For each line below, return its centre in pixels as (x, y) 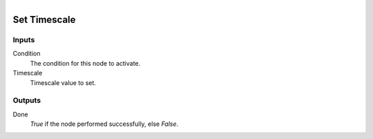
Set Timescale (44, 20)
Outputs (27, 100)
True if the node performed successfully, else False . (104, 124)
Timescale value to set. (63, 82)
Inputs (24, 39)
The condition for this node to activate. (85, 63)
